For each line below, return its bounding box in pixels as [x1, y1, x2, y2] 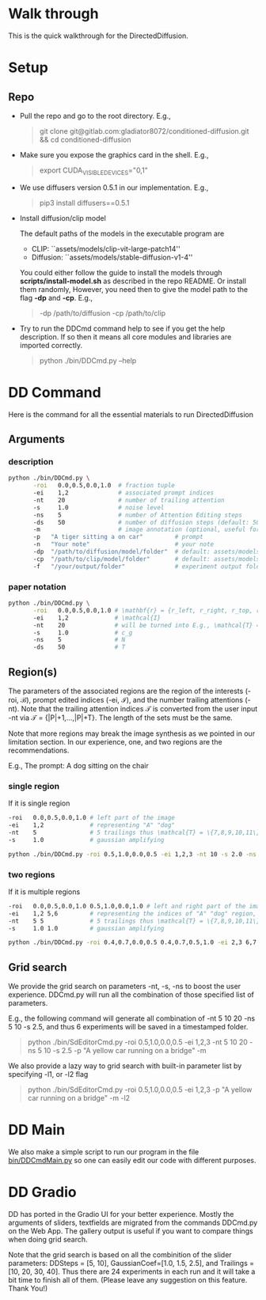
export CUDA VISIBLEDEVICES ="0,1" [39, 165, 148, 176]
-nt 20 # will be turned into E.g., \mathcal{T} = [32, 621, 260, 629]
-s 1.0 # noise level [32, 503, 165, 511]
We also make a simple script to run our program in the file [8, 1147, 199, 1157]
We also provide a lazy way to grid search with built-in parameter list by [8, 1061, 242, 1071]
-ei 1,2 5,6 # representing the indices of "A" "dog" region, [8, 909, 257, 918]
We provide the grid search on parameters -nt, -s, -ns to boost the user [8, 982, 241, 991]
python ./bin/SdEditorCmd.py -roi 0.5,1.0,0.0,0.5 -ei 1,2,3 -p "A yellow [27, 1085, 253, 1094]
